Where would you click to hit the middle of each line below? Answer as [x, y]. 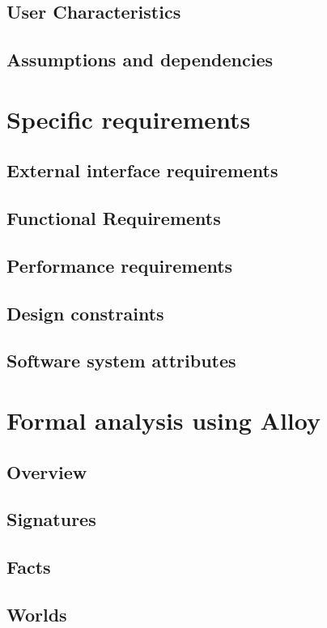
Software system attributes [121, 361]
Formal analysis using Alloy [163, 420]
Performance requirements [120, 265]
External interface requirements [142, 170]
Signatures [51, 519]
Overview [47, 471]
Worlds [37, 614]
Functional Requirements [114, 218]
